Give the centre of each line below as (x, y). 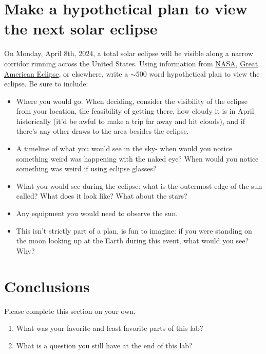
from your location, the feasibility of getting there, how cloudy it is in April (135, 111)
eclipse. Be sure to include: (46, 84)
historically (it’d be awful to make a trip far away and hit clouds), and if (130, 121)
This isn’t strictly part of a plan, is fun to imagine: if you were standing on (134, 230)
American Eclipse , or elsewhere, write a (66, 73)
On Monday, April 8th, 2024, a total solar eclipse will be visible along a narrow (129, 53)
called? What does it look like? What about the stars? (102, 196)
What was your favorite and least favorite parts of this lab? (110, 328)
